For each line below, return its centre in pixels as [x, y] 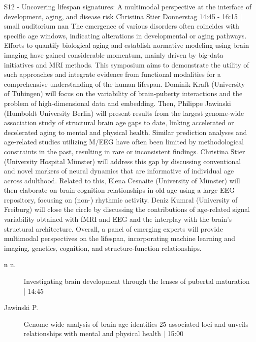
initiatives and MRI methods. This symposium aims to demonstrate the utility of [127, 64]
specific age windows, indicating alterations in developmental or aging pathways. [125, 35]
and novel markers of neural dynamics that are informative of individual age [119, 171]
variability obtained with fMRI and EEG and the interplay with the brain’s [118, 219]
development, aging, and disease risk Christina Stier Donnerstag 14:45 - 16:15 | [123, 16]
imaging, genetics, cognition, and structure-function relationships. [103, 248]
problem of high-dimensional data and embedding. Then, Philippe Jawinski [118, 103]
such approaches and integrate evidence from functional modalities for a [112, 74]
